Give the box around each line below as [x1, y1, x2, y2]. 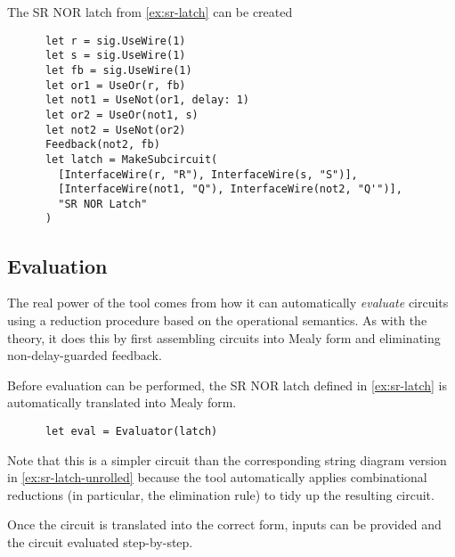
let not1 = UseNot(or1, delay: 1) [45, 94, 250, 107]
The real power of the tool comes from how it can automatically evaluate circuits [7, 293, 449, 312]
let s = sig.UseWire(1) [45, 49, 186, 62]
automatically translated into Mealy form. [7, 393, 237, 412]
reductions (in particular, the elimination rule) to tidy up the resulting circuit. [7, 485, 435, 504]
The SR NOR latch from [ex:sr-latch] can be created [7, 3, 293, 20]
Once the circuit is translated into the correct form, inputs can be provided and [7, 515, 442, 534]
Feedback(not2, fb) [45, 138, 160, 152]
